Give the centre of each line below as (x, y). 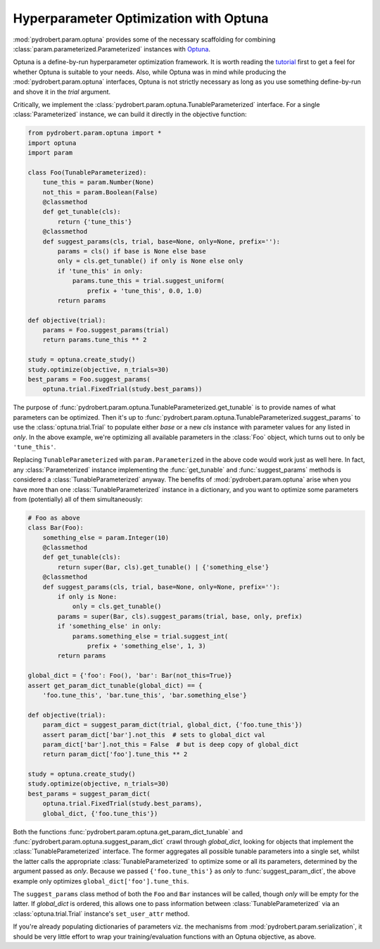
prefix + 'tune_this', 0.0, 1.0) (145, 291)
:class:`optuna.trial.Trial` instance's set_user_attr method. (101, 913)
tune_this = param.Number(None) (99, 182)
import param (50, 153)
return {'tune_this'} (95, 221)
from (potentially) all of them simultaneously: (78, 499)
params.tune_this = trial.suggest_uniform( (148, 281)
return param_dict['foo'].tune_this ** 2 (115, 754)
